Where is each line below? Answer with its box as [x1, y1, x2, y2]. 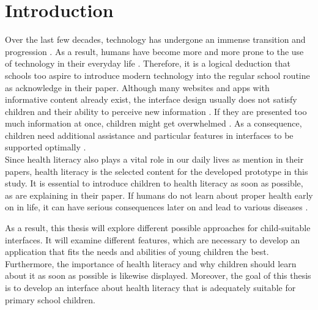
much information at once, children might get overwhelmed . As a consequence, [5, 117, 302, 130]
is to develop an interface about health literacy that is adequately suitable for [5, 281, 296, 293]
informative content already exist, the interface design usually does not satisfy [5, 93, 297, 106]
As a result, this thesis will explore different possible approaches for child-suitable [5, 221, 311, 234]
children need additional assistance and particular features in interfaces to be [5, 128, 294, 141]
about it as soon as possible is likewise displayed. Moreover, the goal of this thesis [5, 269, 311, 282]
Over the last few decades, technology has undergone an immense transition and [5, 33, 306, 46]
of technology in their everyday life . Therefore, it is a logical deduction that [5, 57, 290, 70]
